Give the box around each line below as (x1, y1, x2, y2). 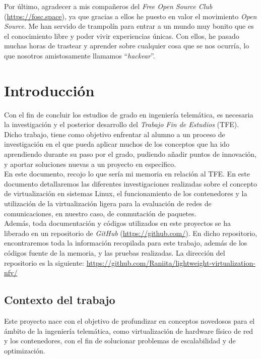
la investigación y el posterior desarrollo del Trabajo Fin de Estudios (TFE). (4, 119, 239, 130)
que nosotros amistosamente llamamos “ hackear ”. (4, 50, 155, 61)
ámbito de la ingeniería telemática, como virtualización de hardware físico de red (4, 325, 253, 336)
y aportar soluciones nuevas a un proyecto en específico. (4, 158, 176, 169)
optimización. (4, 345, 45, 355)
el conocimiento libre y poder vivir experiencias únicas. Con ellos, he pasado (4, 30, 239, 41)
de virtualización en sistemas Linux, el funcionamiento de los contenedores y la (4, 188, 247, 199)
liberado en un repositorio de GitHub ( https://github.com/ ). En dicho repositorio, (4, 227, 257, 238)
